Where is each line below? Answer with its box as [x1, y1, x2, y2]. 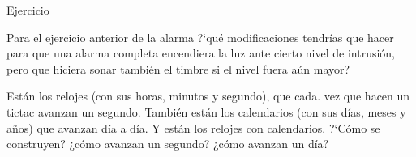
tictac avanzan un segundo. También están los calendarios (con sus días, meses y [6, 103, 406, 120]
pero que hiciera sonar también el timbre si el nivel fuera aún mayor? [6, 60, 350, 77]
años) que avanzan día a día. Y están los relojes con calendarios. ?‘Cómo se [6, 119, 380, 136]
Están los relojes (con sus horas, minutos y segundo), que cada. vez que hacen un [6, 87, 410, 104]
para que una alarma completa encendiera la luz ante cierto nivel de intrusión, [6, 45, 395, 62]
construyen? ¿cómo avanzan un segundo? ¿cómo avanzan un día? [6, 135, 329, 152]
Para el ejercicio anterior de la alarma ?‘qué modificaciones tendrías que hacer [6, 28, 394, 45]
